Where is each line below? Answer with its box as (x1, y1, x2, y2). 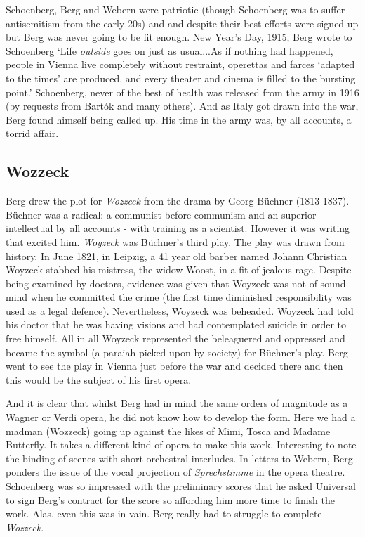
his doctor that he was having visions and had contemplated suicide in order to (6, 317, 347, 332)
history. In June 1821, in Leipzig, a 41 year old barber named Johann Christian (6, 248, 347, 263)
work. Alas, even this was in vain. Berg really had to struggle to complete (6, 506, 322, 521)
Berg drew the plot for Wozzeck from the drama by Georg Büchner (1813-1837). (6, 193, 350, 208)
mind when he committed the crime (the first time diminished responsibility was (6, 290, 352, 304)
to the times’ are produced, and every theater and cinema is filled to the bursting (6, 70, 356, 85)
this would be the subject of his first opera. (6, 372, 192, 387)
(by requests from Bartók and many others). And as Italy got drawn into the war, (6, 98, 359, 113)
